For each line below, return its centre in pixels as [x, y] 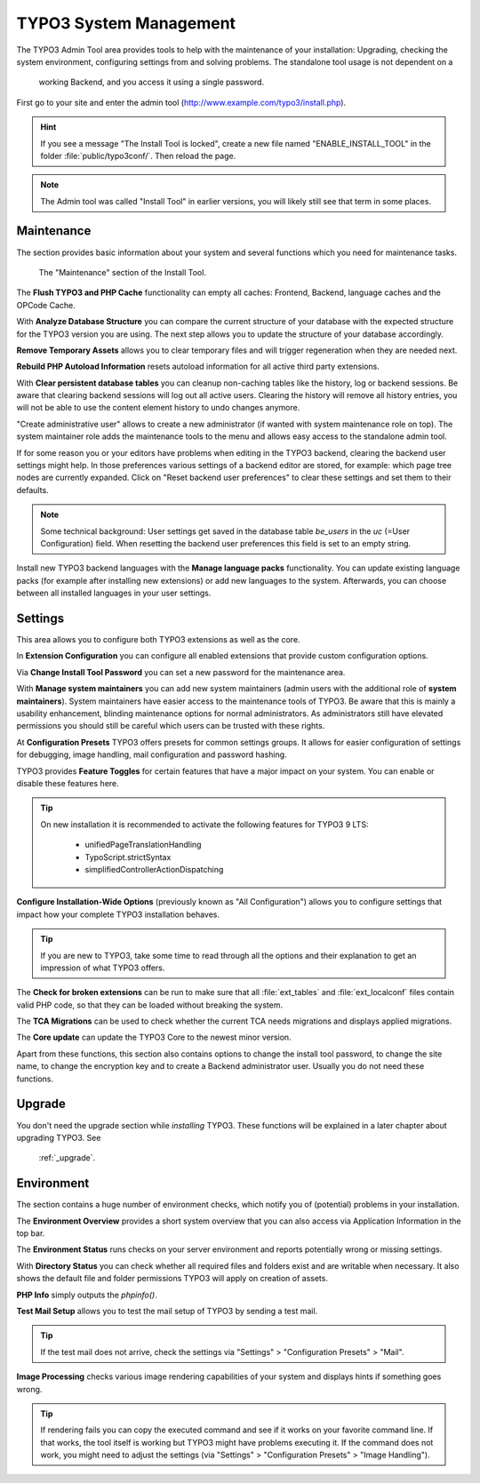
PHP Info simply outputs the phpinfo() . [87, 1295]
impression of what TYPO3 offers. [103, 968]
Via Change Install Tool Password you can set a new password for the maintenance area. [181, 672]
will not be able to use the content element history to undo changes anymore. [158, 408]
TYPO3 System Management [126, 23]
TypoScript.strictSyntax [128, 857]
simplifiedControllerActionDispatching [154, 869]
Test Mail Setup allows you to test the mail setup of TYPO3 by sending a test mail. [167, 1311]
